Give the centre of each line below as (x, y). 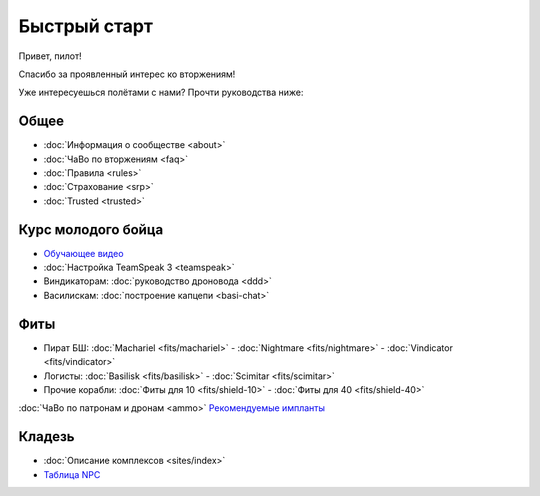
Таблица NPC (72, 474)
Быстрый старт (86, 26)
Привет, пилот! (50, 56)
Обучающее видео (83, 253)
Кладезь (46, 436)
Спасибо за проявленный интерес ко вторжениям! (127, 74)
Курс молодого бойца (91, 229)
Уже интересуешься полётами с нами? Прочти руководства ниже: (161, 92)
